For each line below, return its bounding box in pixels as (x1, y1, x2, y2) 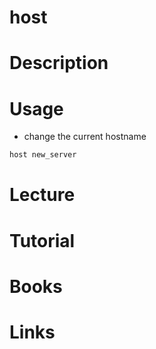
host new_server (9, 150, 77, 160)
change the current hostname (23, 131, 147, 143)
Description (9, 52, 109, 75)
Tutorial (9, 229, 76, 252)
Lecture (9, 184, 76, 206)
